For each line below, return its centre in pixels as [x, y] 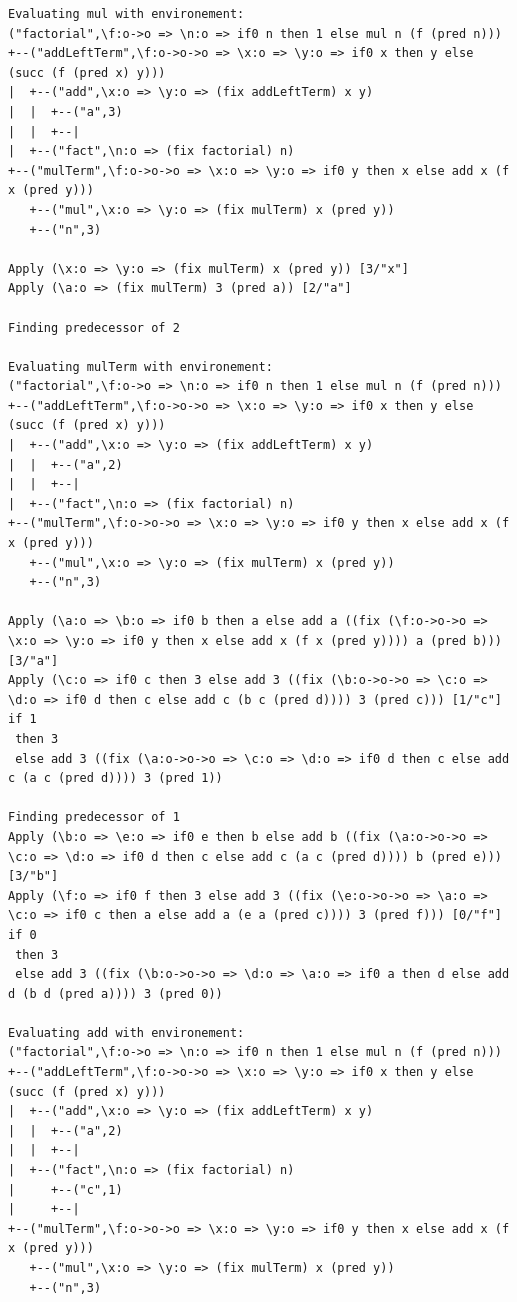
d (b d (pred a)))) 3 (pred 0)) [115, 993]
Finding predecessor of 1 [94, 817]
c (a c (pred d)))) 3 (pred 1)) [115, 778]
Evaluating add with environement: [126, 1032]
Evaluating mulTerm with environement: [140, 366]
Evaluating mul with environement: [126, 14]
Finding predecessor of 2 [94, 327]
